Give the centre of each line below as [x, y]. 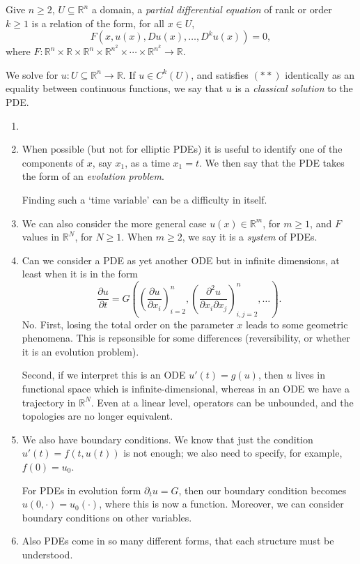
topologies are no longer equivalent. [97, 416]
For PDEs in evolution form [81, 490]
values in [41, 237]
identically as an [320, 74]
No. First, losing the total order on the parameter [128, 324]
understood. [47, 554]
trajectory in [49, 402]
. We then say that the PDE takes [272, 162]
